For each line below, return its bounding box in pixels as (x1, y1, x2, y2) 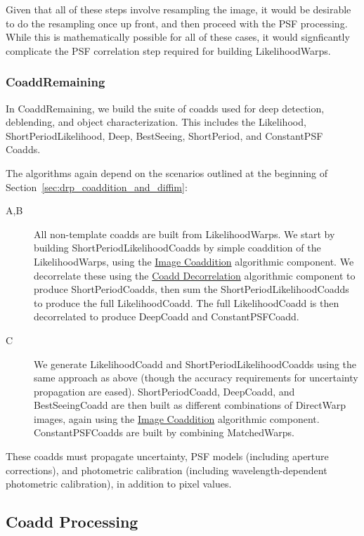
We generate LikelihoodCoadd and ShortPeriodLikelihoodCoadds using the (34, 356, 357, 371)
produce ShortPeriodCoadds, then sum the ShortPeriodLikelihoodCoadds (34, 282, 349, 296)
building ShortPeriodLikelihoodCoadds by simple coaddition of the (34, 240, 321, 255)
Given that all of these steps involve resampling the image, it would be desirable (6, 2, 351, 16)
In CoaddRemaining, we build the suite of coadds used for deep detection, (6, 100, 325, 115)
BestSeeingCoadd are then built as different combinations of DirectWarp (34, 398, 346, 412)
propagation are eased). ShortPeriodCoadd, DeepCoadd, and (34, 384, 295, 398)
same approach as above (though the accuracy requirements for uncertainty (34, 370, 358, 385)
